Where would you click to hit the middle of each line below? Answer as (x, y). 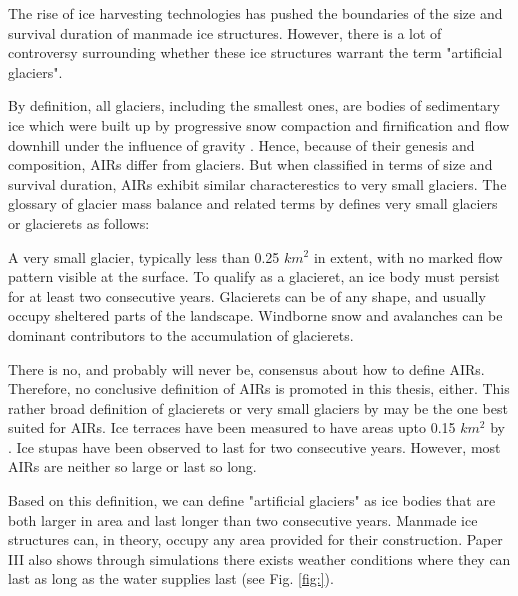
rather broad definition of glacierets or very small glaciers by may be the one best (258, 407)
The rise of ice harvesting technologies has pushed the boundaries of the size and (255, 13)
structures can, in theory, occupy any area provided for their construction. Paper (255, 539)
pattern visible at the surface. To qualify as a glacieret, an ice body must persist (254, 276)
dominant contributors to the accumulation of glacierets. (181, 334)
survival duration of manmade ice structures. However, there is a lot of (225, 32)
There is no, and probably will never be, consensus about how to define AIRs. (246, 368)
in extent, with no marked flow (408, 256)
